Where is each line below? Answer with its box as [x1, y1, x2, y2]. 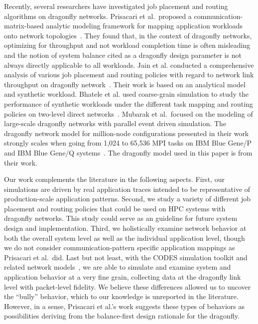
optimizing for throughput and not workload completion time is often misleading [4, 40, 251, 50]
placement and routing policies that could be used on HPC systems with [4, 203, 226, 213]
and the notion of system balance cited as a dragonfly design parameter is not [4, 49, 242, 60]
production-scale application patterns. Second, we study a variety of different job [4, 193, 251, 204]
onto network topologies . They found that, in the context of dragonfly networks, [4, 30, 252, 40]
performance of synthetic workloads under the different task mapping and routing [4, 98, 253, 109]
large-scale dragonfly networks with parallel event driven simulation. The [4, 118, 227, 129]
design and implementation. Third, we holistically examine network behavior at [4, 223, 247, 233]
